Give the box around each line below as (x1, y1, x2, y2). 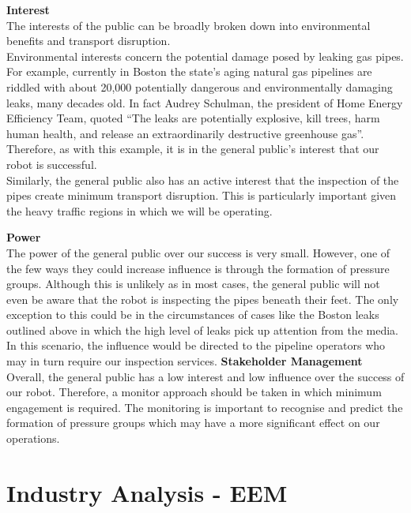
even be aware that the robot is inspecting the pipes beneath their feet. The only (6, 290, 399, 307)
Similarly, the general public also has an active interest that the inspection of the (6, 171, 399, 188)
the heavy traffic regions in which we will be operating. (6, 202, 273, 219)
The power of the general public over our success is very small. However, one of (6, 244, 390, 260)
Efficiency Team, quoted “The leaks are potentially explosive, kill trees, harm (6, 110, 380, 126)
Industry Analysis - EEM (6, 476, 288, 508)
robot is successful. (6, 155, 97, 172)
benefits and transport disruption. (6, 32, 171, 49)
